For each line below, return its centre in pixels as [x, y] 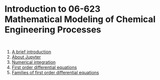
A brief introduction [31, 52]
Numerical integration [34, 62]
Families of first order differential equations [55, 72]
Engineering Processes [53, 30]
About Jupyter [26, 57]
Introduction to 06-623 [53, 9]
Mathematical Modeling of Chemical [80, 19]
